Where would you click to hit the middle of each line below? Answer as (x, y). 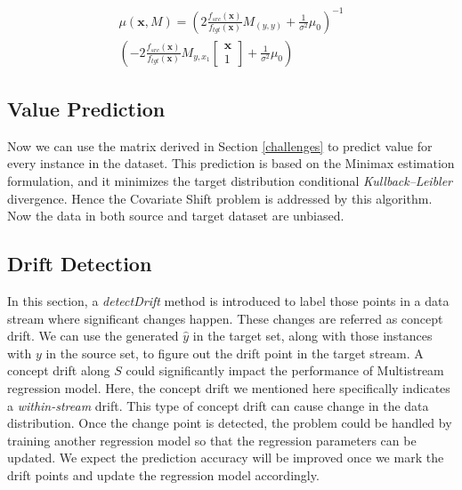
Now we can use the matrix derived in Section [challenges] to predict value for (220, 145)
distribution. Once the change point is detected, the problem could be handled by (230, 423)
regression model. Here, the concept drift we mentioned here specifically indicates (229, 387)
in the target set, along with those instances (312, 336)
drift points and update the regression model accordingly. (163, 474)
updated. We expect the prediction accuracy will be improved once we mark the (226, 458)
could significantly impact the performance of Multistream (285, 370)
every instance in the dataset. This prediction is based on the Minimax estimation (231, 163)
